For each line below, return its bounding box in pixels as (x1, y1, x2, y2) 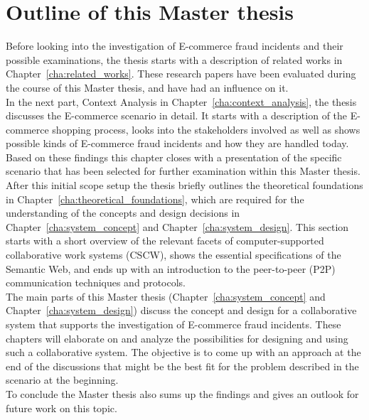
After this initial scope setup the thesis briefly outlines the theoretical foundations (6, 178, 363, 193)
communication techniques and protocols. (6, 275, 186, 290)
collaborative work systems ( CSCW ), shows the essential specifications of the (6, 247, 341, 262)
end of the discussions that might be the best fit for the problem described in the (6, 358, 359, 373)
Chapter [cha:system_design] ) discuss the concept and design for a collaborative (6, 303, 357, 318)
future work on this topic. (6, 400, 117, 415)
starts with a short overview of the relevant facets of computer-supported (6, 233, 324, 248)
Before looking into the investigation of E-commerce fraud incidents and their (6, 38, 343, 53)
